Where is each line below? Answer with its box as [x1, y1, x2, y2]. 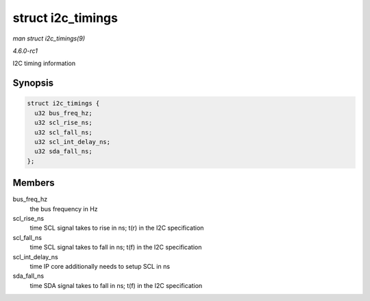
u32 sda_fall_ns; [34, 147, 92, 156]
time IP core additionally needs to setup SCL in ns [29, 262, 171, 270]
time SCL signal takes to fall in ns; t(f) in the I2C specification [29, 243, 202, 252]
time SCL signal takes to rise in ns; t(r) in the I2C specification [29, 224, 204, 232]
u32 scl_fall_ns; [34, 128, 92, 136]
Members [12, 177, 55, 189]
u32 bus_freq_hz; [34, 109, 92, 117]
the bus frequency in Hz [29, 204, 99, 213]
